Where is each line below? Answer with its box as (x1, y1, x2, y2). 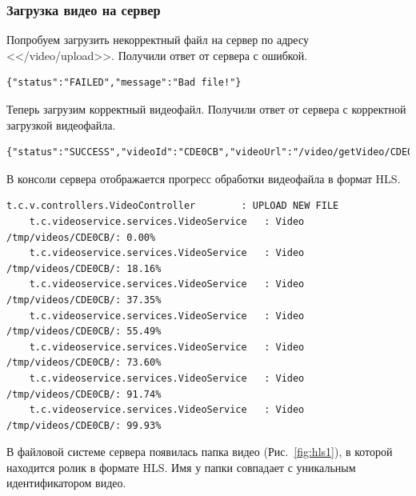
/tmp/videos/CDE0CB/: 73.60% (6, 357, 162, 369)
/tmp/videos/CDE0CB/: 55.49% (6, 326, 162, 338)
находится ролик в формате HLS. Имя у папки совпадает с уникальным (6, 458, 356, 475)
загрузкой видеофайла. (6, 116, 116, 133)
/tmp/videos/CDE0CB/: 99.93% (6, 419, 162, 431)
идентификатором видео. (6, 474, 126, 491)
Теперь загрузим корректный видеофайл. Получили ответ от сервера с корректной (6, 101, 406, 117)
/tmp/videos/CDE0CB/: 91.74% (6, 388, 162, 400)
